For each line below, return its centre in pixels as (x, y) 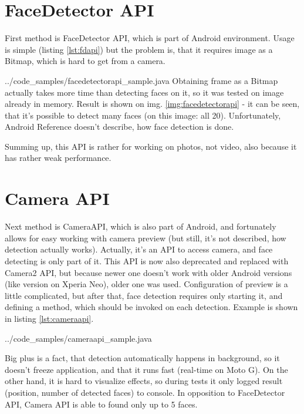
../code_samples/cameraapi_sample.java (78, 338)
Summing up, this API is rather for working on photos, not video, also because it (151, 146)
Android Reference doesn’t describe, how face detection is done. (119, 127)
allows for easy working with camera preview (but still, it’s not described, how (146, 238)
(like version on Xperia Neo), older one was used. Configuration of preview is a (146, 284)
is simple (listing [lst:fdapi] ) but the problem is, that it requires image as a (139, 49)
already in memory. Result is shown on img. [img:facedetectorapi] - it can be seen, (152, 104)
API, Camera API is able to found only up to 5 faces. (101, 404)
